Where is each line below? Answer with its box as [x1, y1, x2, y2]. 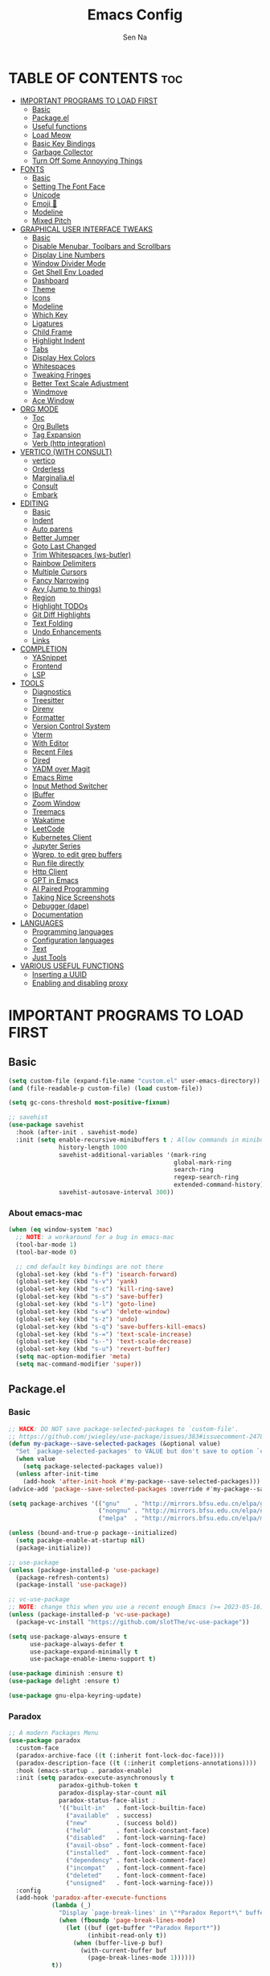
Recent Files [31, 747, 74, 756]
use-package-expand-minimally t [29, 1647, 138, 1656]
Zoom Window [31, 798, 81, 808]
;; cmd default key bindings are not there [15, 1263, 163, 1271]
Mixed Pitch [31, 215, 72, 225]
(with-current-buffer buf [80, 1946, 167, 1954]
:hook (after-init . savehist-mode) [15, 1129, 138, 1137]
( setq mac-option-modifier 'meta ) [15, 1353, 131, 1361]
